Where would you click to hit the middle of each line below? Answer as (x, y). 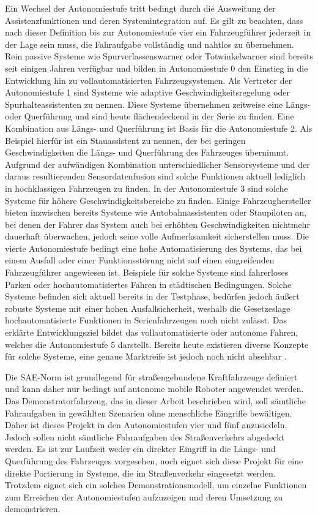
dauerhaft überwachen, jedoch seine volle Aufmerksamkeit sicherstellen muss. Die (157, 236)
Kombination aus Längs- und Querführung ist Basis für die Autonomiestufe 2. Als (159, 128)
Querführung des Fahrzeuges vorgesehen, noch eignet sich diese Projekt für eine (154, 460)
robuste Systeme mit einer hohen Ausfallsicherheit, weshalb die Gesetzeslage (148, 308)
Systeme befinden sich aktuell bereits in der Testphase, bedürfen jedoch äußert (152, 296)
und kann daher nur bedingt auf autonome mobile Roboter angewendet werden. (154, 389)
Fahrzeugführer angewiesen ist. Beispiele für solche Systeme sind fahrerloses (147, 272)
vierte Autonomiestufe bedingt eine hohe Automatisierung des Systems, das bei (153, 248)
